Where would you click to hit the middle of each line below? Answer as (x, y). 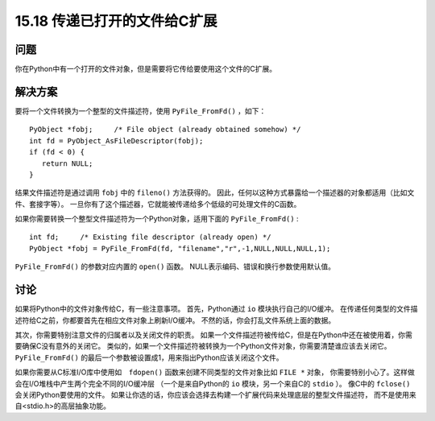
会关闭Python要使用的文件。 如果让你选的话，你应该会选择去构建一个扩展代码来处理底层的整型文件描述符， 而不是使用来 (215, 394)
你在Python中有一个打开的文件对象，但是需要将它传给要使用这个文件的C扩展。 (146, 69)
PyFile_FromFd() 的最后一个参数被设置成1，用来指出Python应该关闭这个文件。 (149, 357)
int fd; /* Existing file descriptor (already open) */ (150, 237)
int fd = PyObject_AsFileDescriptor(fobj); (116, 140)
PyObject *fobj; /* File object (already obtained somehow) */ (165, 130)
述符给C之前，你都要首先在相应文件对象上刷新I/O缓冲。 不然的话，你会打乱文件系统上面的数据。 (175, 320)
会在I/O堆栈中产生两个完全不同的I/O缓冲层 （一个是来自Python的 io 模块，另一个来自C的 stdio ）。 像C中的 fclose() (213, 383)
